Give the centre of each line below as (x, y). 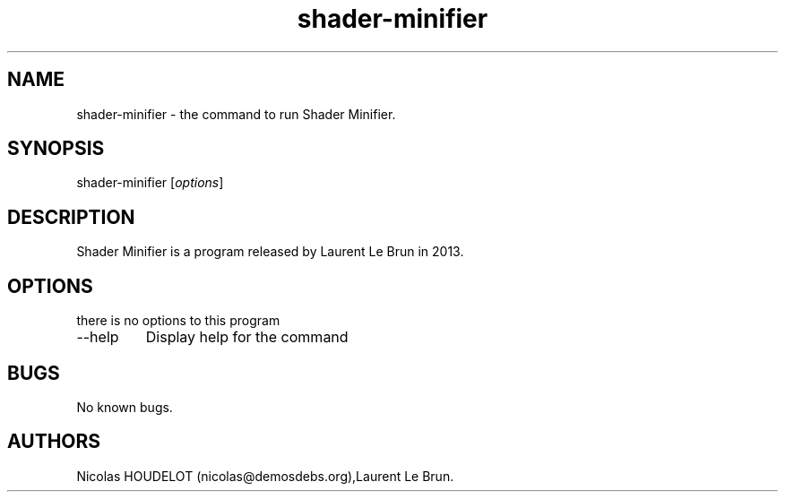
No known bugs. (125, 407)
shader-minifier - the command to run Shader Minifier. (236, 114)
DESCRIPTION (71, 217)
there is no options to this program (178, 321)
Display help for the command (247, 337)
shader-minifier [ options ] (150, 183)
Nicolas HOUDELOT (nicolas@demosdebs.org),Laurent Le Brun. (265, 476)
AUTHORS (54, 442)
